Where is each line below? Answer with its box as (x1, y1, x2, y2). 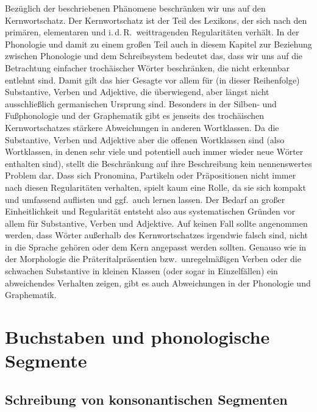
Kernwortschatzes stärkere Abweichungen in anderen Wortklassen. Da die (5, 121, 279, 133)
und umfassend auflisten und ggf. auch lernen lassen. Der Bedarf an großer (5, 193, 285, 205)
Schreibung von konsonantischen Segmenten (5, 389, 288, 408)
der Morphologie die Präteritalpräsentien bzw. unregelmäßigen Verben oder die (5, 252, 301, 265)
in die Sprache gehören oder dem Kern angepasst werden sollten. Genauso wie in (5, 240, 307, 253)
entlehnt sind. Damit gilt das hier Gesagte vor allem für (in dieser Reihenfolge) (5, 73, 300, 86)
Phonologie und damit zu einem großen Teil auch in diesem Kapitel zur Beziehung (5, 37, 312, 50)
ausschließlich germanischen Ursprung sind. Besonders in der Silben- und (5, 97, 277, 110)
